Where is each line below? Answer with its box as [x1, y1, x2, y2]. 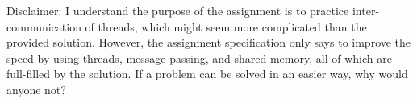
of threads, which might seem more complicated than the [85, 18, 367, 35]
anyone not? [6, 80, 66, 97]
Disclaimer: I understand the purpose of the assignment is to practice [6, 2, 349, 19]
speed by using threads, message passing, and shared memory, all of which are [6, 49, 392, 66]
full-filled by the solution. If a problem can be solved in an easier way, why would [6, 65, 408, 82]
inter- [352, 2, 380, 19]
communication [6, 18, 81, 35]
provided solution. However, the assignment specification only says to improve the [6, 34, 411, 51]
